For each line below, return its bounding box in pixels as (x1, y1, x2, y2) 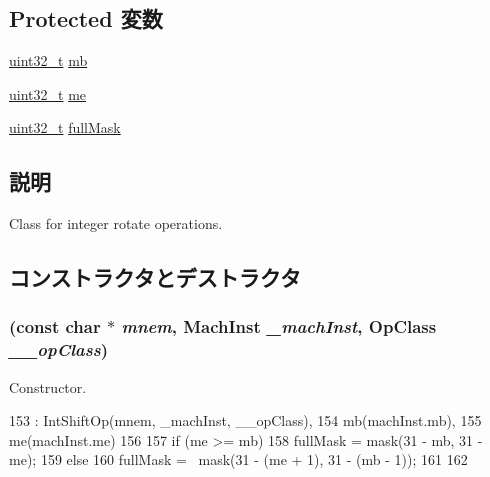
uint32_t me (9, 83, 87, 104)
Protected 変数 (9, 3, 163, 34)
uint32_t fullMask (9, 117, 121, 138)
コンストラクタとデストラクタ (9, 262, 301, 293)
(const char (9, 314, 101, 339)
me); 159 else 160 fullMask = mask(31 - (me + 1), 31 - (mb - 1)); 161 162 (9, 449, 468, 470)
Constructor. (9, 376, 87, 397)
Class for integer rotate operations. (9, 213, 223, 234)
